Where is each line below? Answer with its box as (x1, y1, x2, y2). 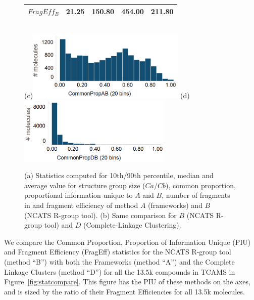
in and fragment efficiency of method (24, 199, 138, 210)
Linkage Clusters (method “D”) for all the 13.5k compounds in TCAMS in (4, 266, 235, 277)
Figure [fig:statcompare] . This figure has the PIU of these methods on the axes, (4, 276, 250, 287)
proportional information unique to (24, 190, 133, 200)
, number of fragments (162, 190, 230, 200)
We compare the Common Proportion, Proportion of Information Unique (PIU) (4, 236, 251, 247)
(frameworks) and (148, 199, 202, 210)
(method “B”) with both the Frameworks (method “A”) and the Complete (4, 256, 235, 267)
